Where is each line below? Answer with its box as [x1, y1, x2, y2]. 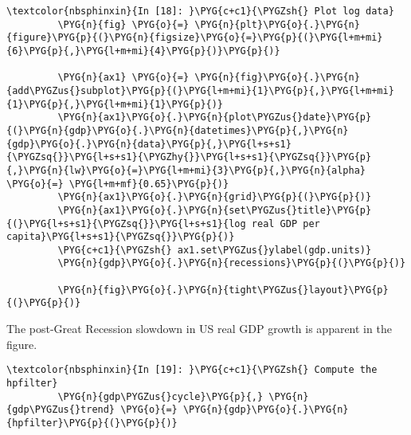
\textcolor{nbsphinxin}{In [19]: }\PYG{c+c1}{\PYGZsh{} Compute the [6, 364, 378, 376]
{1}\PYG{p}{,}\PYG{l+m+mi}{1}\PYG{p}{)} [6, 98, 224, 110]
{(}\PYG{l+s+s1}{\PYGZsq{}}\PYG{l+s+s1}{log [6, 217, 246, 229]
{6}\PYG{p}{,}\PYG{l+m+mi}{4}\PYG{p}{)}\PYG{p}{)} [6, 45, 280, 57]
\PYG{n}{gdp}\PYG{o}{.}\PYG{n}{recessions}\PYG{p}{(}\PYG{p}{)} [57, 257, 406, 269]
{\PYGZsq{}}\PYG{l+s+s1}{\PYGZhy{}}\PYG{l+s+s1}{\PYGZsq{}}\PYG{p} [6, 151, 372, 163]
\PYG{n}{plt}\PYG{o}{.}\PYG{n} [194, 18, 360, 30]
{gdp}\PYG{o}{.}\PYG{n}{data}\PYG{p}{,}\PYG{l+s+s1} [6, 138, 292, 150]
